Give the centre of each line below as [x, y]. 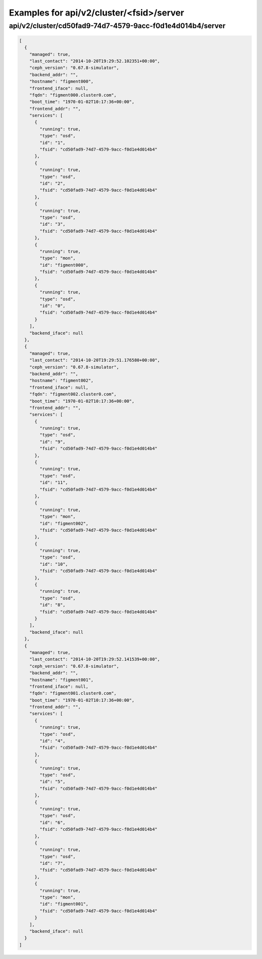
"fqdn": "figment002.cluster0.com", [73, 394]
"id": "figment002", [64, 523]
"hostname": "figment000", [62, 82]
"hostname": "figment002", [62, 381]
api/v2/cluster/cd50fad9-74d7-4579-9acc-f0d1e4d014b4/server [117, 26]
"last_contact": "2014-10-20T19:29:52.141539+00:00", [95, 659]
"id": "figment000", [64, 265]
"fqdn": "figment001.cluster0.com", [73, 693]
